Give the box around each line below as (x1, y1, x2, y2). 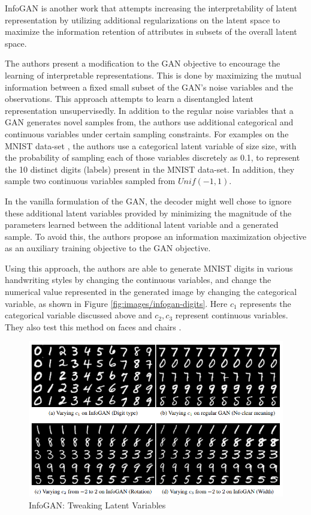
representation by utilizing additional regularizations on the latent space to (5, 13, 280, 26)
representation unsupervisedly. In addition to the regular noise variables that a (5, 104, 294, 116)
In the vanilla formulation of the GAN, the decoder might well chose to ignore (5, 194, 292, 207)
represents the (240, 297, 291, 309)
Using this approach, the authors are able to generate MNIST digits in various (5, 261, 293, 274)
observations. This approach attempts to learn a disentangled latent (5, 92, 254, 105)
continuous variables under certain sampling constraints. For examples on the (5, 127, 289, 140)
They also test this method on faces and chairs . (5, 320, 182, 333)
